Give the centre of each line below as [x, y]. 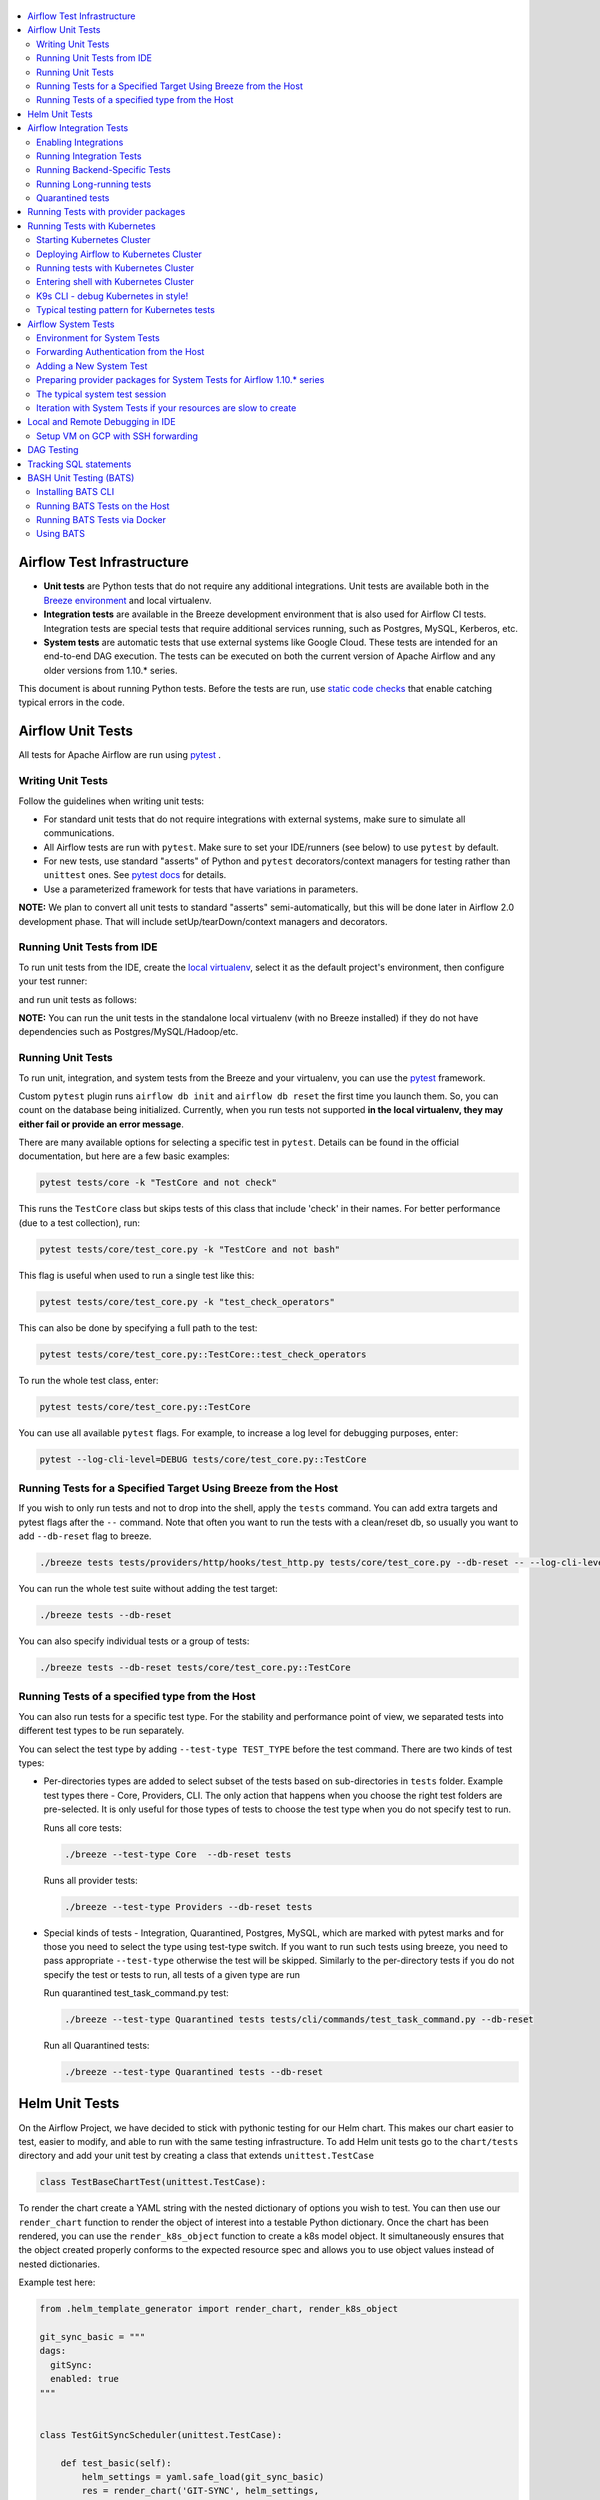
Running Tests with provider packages [106, 212]
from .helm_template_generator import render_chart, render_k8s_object [219, 2309]
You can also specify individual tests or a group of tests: [134, 1641]
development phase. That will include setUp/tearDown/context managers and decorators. [203, 921]
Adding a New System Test [92, 366]
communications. [79, 833]
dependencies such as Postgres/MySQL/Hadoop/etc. [128, 1032]
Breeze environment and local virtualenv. [127, 600]
